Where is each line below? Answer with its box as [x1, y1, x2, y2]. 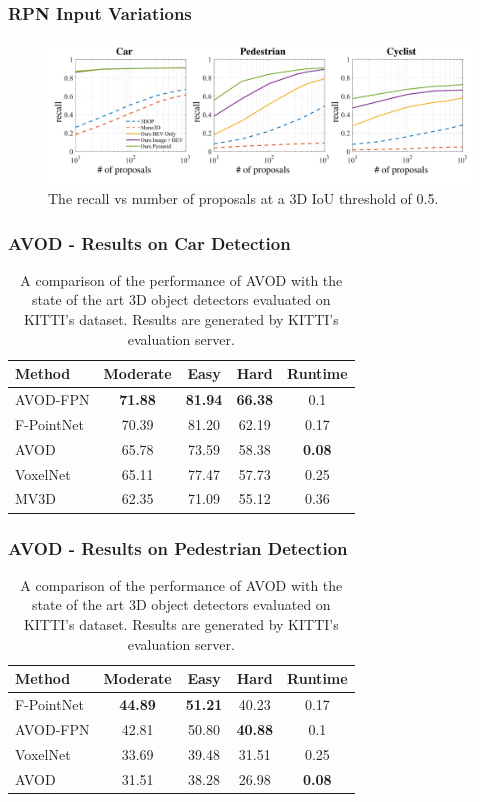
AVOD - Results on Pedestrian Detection [8, 535, 348, 560]
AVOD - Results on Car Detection [8, 230, 291, 255]
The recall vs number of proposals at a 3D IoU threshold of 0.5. [48, 188, 439, 209]
